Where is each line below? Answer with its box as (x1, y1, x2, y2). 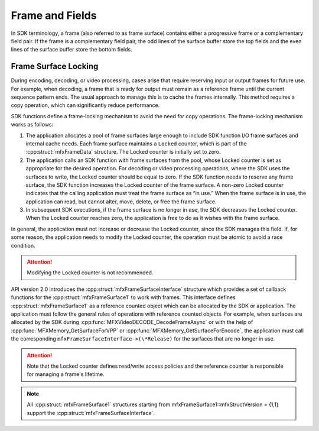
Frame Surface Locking (11, 61, 99, 72)
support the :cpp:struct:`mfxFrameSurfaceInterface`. (27, 409, 155, 416)
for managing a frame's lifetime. (27, 371, 105, 378)
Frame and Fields (11, 9, 97, 22)
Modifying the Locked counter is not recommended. (27, 269, 154, 276)
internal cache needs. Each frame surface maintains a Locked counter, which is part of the (25, 140, 248, 147)
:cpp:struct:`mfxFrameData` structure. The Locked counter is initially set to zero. (25, 148, 221, 155)
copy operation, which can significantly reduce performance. (11, 102, 160, 109)
